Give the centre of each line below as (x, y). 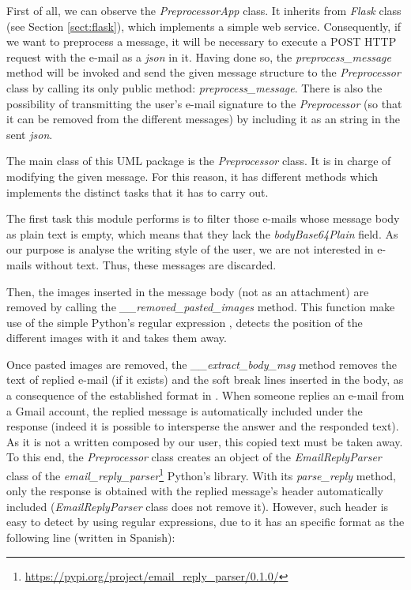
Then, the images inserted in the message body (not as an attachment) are (188, 291)
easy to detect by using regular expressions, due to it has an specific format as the (205, 522)
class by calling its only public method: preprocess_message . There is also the (194, 87)
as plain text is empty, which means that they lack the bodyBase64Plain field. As (202, 233)
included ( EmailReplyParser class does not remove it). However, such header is (198, 506)
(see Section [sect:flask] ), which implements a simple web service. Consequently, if (204, 26)
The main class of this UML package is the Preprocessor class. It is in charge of (199, 161)
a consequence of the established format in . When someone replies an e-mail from (205, 395)
